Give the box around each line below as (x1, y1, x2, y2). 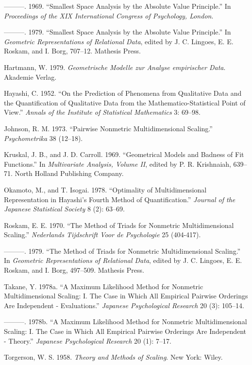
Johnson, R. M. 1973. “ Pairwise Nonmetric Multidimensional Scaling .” (4, 123, 213, 133)
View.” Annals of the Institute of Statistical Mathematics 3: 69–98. (4, 107, 201, 117)
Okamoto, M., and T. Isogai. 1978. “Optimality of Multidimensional (4, 184, 207, 194)
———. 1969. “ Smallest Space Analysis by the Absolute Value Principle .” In (4, 1, 231, 11)
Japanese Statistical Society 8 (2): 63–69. (4, 204, 125, 214)
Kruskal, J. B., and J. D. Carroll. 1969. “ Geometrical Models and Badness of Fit (4, 149, 244, 159)
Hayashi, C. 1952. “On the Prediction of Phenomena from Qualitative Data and (4, 88, 242, 98)
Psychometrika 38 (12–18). (4, 133, 83, 143)
